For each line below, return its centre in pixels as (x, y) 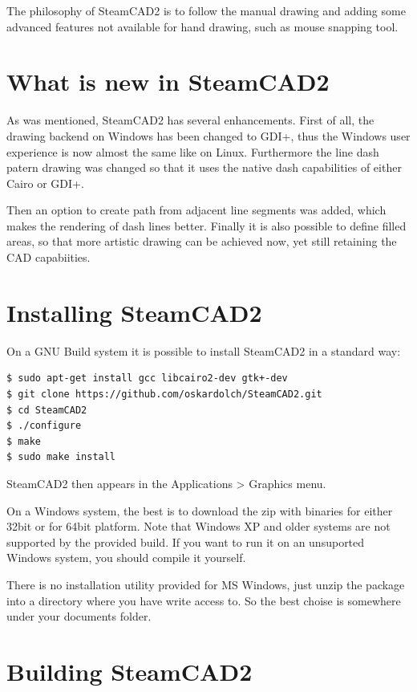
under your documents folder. (79, 616)
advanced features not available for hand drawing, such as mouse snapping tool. (202, 26)
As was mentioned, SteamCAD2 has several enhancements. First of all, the (190, 120)
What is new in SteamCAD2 (168, 81)
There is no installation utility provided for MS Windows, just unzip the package (206, 584)
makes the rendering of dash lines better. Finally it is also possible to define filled (206, 225)
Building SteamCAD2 (130, 671)
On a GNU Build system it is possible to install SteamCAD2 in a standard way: (204, 350)
